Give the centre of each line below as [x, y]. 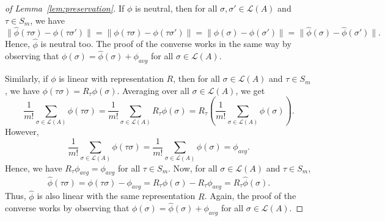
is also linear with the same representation [116, 196]
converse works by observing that [67, 208]
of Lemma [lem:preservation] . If [65, 8]
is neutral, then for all [176, 8]
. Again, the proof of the [250, 196]
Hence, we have [34, 168]
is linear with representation [111, 78]
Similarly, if [27, 78]
